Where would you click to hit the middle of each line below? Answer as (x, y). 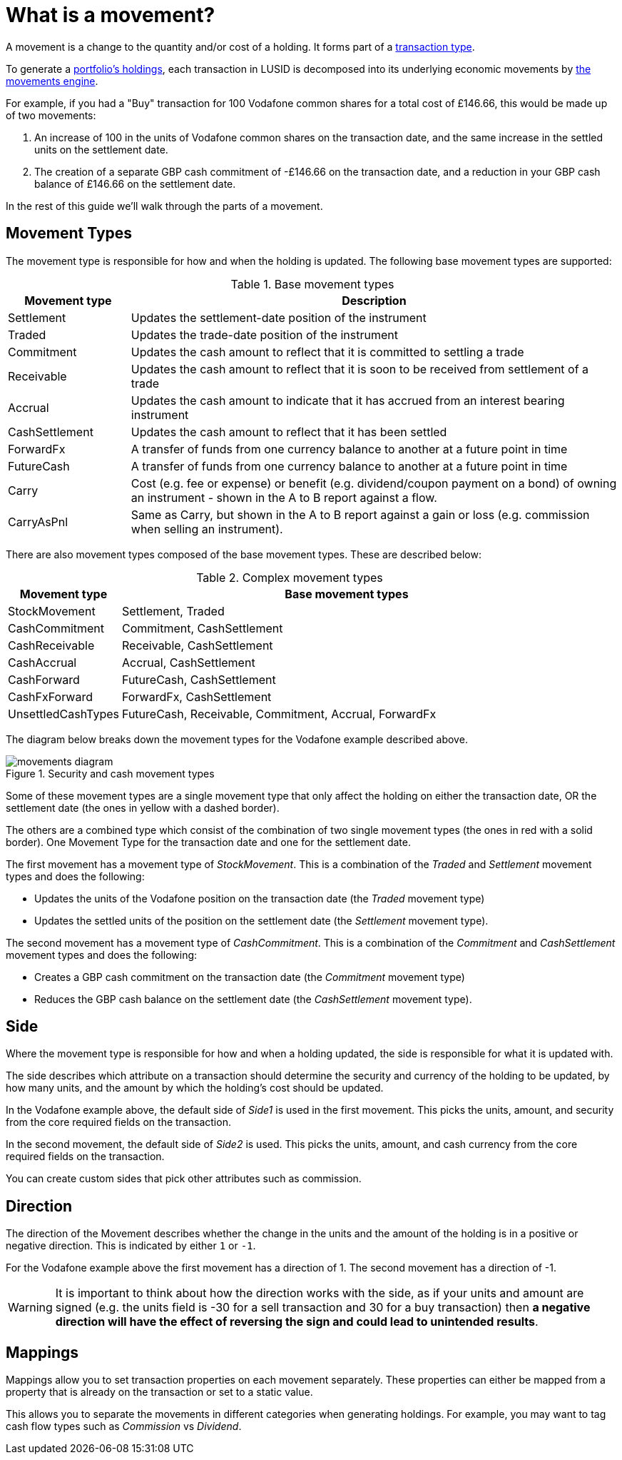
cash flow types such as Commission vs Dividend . (124, 1426)
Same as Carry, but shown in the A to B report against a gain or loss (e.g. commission (360, 514)
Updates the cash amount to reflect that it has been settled (289, 432)
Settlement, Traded (173, 611)
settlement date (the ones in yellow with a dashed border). (143, 807)
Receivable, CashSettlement (197, 645)
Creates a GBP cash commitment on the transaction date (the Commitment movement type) (250, 977)
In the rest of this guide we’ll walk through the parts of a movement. (164, 206)
